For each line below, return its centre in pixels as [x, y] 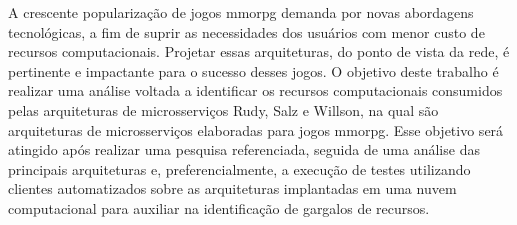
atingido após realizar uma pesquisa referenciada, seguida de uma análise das [244, 149]
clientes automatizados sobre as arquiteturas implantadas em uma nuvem [232, 188]
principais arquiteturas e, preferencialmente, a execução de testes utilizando [239, 168]
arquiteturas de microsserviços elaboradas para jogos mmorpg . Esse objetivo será [256, 129]
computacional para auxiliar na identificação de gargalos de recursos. [219, 207]
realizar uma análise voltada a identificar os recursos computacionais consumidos [255, 90]
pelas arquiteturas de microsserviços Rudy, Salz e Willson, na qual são [223, 109]
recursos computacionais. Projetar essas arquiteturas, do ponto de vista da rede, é [259, 51]
